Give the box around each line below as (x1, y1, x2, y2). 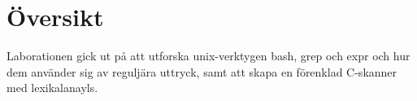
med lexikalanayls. (7, 79, 98, 96)
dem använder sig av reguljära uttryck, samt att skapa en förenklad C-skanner (7, 63, 397, 80)
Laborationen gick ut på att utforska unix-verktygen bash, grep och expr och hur (7, 47, 410, 64)
